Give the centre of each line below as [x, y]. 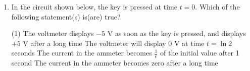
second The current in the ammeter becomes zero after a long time [115, 63]
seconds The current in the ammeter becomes [82, 53]
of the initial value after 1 [199, 53]
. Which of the [217, 6]
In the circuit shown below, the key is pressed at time [94, 6]
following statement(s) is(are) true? [66, 16]
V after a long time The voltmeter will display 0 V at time [114, 43]
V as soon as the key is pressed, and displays [177, 33]
